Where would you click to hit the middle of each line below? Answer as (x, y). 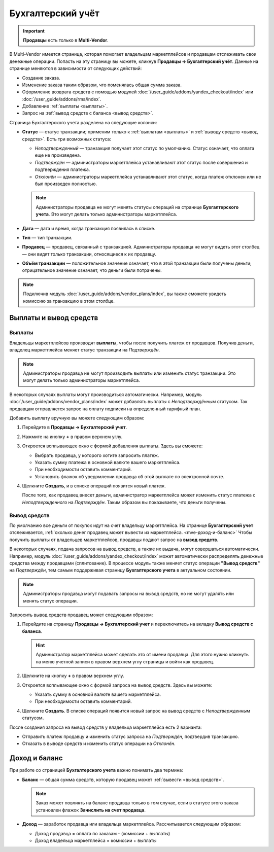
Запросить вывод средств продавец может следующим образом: (81, 615)
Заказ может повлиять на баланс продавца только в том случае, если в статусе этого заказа (137, 803)
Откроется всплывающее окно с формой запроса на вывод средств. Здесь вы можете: (117, 685)
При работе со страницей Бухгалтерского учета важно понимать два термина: (96, 770)
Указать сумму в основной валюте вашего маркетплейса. (98, 694)
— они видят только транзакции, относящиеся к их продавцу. (89, 254)
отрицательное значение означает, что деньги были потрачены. (92, 270)
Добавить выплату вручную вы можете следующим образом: (77, 418)
